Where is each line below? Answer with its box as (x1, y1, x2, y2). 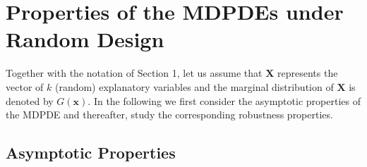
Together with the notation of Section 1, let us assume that (6, 66, 263, 80)
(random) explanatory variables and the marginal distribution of (54, 79, 334, 94)
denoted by (6, 93, 54, 108)
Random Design (6, 25, 164, 54)
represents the (277, 66, 338, 80)
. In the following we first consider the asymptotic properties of (88, 93, 361, 108)
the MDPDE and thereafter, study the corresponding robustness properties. (6, 107, 333, 122)
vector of (6, 79, 44, 94)
